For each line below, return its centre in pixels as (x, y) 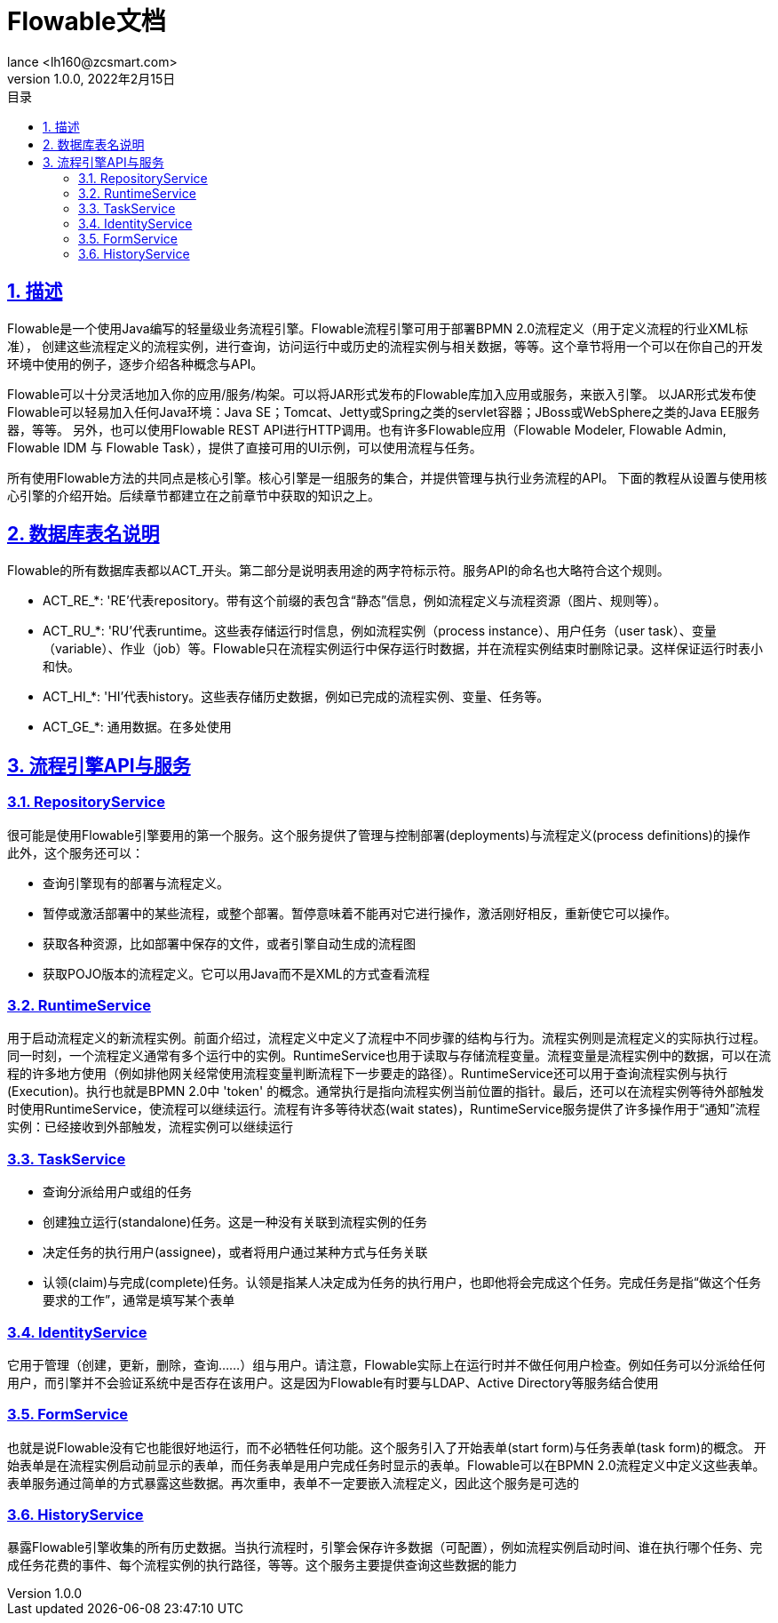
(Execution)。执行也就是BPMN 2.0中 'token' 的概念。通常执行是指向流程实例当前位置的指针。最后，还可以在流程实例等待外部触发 (386, 1091)
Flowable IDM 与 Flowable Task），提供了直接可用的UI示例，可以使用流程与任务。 (245, 447)
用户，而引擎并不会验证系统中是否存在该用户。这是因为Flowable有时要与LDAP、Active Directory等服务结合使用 (333, 1382)
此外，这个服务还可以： (75, 852)
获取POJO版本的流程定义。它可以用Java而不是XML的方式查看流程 (236, 973)
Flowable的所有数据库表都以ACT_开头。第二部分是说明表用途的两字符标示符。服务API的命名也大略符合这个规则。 (338, 571)
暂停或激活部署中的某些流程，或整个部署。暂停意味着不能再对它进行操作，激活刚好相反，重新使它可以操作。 (360, 913)
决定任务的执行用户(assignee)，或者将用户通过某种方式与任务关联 (235, 1252)
